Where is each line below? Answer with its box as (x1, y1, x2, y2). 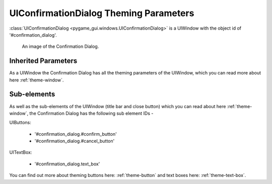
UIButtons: (9, 120, 31, 126)
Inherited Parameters (9, 57, 78, 65)
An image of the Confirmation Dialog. (22, 43, 99, 50)
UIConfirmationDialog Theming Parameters (9, 8, 194, 19)
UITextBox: (9, 149, 32, 155)
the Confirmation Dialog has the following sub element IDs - (29, 110, 154, 116)
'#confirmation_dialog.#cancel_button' (34, 138, 115, 144)
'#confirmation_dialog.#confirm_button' (34, 131, 117, 137)
